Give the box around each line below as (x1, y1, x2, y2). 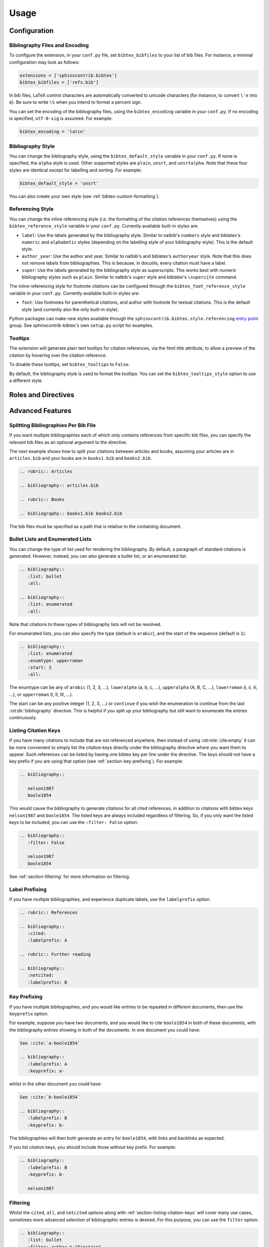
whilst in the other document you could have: (9, 1081, 102, 1087)
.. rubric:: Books (19, 496, 65, 502)
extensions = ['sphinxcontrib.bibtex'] (19, 72, 117, 78)
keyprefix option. (9, 1011, 49, 1017)
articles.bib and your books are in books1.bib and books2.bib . (9, 455, 152, 461)
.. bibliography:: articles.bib (19, 483, 99, 488)
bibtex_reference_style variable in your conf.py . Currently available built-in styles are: (9, 223, 199, 229)
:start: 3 (27, 665, 52, 670)
